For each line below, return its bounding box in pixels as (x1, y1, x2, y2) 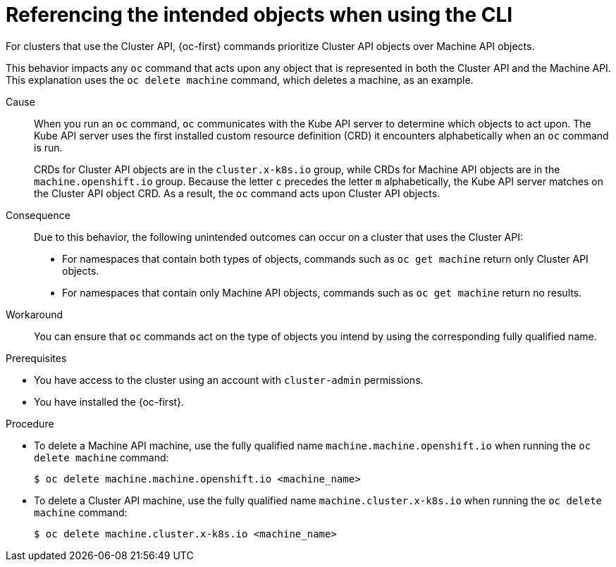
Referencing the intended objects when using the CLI (6, 3, 513, 27)
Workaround (6, 308, 63, 320)
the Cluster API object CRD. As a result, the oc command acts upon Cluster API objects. (34, 187, 441, 199)
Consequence (6, 208, 70, 221)
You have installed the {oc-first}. (34, 395, 185, 408)
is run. (34, 141, 63, 154)
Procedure (6, 417, 54, 430)
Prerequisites (6, 351, 67, 364)
